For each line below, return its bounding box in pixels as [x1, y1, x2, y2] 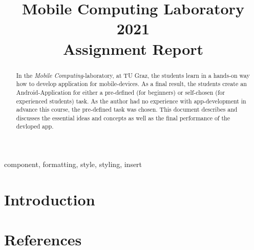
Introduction [4, 189, 95, 210]
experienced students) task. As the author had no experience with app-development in [16, 96, 246, 105]
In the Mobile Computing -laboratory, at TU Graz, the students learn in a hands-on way [16, 71, 250, 79]
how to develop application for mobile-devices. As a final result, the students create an [16, 79, 247, 88]
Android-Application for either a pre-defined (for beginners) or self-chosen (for [16, 88, 225, 96]
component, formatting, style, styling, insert [4, 159, 142, 170]
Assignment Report [62, 38, 204, 59]
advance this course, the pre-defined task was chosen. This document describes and [16, 105, 238, 114]
